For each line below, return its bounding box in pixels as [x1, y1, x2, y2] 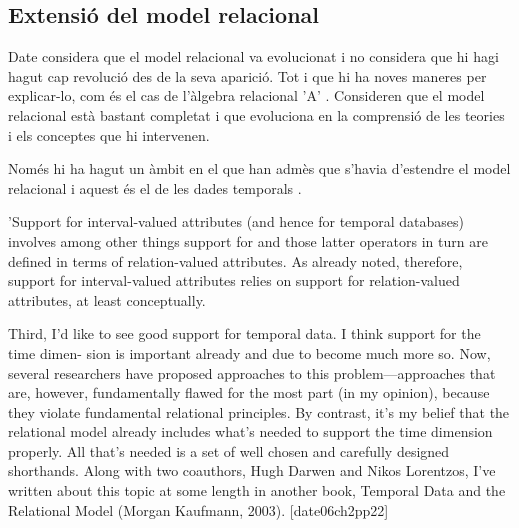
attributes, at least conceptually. [8, 289, 206, 310]
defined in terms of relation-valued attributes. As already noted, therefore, [8, 250, 463, 271]
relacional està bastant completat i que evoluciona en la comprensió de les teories [8, 104, 505, 125]
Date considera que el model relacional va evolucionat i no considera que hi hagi [8, 46, 499, 67]
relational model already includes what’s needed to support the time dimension [8, 421, 493, 442]
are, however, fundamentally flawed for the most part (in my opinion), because [8, 382, 490, 403]
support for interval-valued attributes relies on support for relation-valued [8, 270, 460, 291]
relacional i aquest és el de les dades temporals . [8, 177, 302, 198]
